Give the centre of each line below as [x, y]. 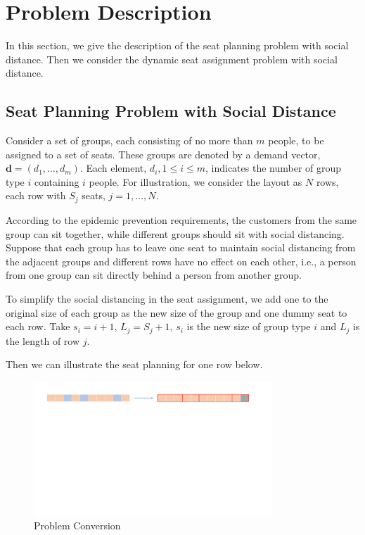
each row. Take [38, 326]
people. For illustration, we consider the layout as [196, 181]
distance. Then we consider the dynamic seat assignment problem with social [172, 59]
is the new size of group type [249, 326]
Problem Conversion [77, 525]
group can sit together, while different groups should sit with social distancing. [175, 233]
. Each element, [113, 168]
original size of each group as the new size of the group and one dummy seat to [177, 312]
